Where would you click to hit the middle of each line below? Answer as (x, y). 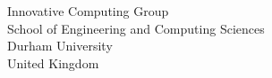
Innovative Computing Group (88, 11)
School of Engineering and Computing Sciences (136, 28)
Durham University (60, 46)
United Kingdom (53, 62)
